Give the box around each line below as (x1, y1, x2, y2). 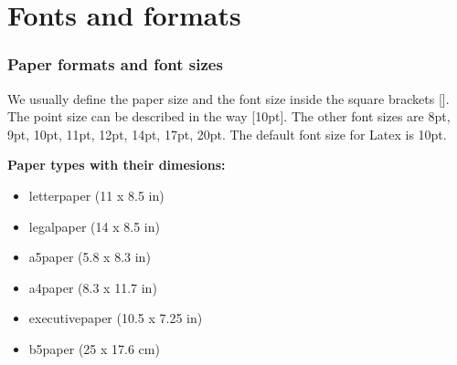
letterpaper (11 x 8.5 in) (28, 185, 165, 204)
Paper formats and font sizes (7, 53, 223, 76)
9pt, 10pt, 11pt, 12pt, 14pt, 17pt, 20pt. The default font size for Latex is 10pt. (7, 124, 447, 143)
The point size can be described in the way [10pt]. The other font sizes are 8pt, (7, 107, 451, 126)
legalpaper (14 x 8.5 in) (28, 216, 160, 235)
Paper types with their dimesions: (7, 155, 226, 174)
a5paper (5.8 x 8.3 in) (28, 247, 151, 266)
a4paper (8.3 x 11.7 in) (28, 277, 157, 297)
